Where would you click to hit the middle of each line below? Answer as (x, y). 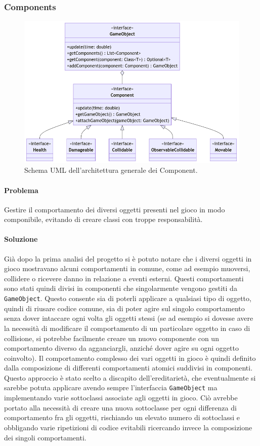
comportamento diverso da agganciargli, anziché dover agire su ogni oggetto (121, 348)
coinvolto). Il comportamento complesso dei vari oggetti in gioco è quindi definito (130, 358)
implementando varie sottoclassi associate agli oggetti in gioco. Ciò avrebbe (121, 398)
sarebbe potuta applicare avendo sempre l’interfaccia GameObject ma (111, 387)
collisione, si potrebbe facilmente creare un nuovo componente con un (112, 338)
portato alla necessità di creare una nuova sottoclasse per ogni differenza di (120, 407)
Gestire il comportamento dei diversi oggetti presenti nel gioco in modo (115, 209)
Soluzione (21, 239)
